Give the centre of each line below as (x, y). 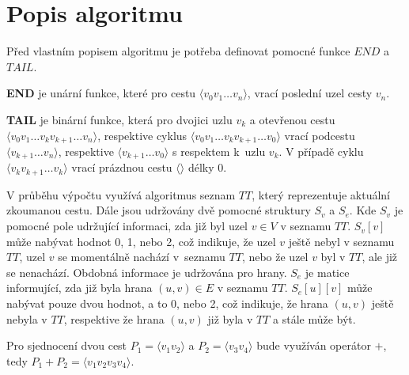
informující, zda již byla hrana (80, 288)
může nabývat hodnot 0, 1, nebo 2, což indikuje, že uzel (141, 241)
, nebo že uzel (275, 257)
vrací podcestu (320, 135)
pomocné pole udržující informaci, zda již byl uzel (127, 226)
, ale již (380, 257)
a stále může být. (314, 318)
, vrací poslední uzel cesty (310, 93)
